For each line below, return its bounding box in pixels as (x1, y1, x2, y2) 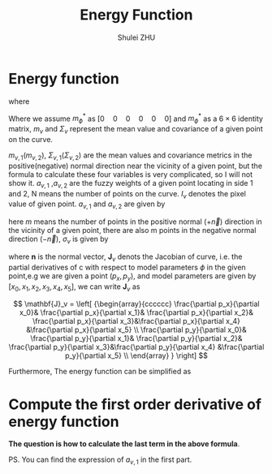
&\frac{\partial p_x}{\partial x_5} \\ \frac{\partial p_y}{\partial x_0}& (25, 325, 248, 334)
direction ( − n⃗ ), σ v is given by (8, 234, 109, 245)
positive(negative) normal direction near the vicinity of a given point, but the (8, 161, 262, 170)
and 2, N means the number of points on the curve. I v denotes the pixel (8, 188, 246, 200)
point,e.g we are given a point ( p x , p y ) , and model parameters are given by (8, 270, 257, 282)
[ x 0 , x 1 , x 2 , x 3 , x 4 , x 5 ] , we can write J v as (8, 282, 140, 293)
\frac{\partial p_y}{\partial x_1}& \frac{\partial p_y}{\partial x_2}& (30, 334, 243, 343)
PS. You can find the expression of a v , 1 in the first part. (8, 455, 192, 467)
